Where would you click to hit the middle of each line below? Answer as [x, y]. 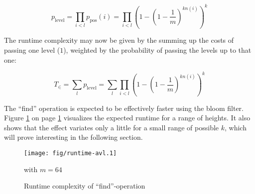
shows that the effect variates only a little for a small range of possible [112, 127]
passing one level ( [32, 50]
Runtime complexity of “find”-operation [85, 186]
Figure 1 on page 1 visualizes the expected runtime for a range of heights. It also [127, 118]
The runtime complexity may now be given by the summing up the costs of [119, 40]
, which [236, 127]
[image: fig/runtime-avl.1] [70, 153]
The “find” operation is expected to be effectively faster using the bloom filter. [124, 108]
